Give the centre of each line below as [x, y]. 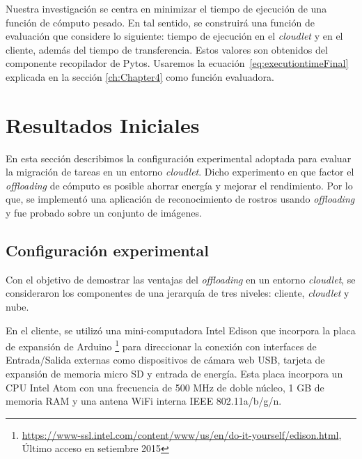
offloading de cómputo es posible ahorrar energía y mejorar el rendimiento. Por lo [179, 185]
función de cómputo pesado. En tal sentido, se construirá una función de [160, 22]
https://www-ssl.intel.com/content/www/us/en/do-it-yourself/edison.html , [182, 434]
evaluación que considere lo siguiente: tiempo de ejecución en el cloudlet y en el [174, 36]
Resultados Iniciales [103, 124]
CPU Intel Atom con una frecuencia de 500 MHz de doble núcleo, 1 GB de [165, 387]
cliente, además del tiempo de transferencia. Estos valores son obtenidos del [167, 49]
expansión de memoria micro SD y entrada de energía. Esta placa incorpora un [174, 374]
